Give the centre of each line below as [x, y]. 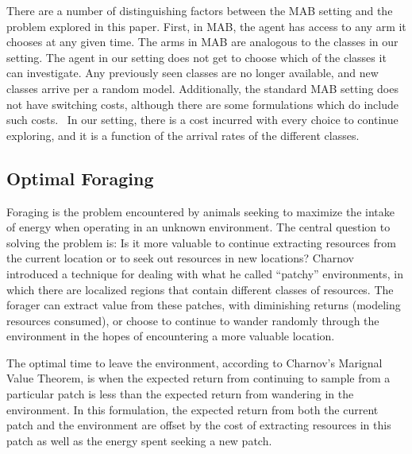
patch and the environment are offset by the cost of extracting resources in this [199, 425]
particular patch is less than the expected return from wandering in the [180, 394]
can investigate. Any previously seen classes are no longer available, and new [193, 73]
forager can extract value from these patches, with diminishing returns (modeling [204, 305]
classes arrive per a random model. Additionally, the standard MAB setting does [202, 88]
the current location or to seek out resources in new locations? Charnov [181, 258]
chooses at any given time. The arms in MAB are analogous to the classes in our [202, 42]
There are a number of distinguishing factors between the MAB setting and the [200, 10]
